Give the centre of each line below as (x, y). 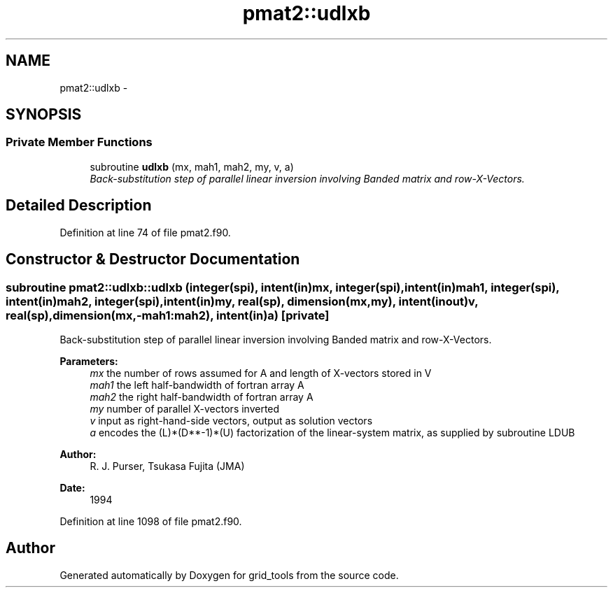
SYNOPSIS (44, 115)
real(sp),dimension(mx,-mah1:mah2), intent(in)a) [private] (168, 315)
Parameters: (89, 361)
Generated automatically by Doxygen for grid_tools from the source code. (229, 575)
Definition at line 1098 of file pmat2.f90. (151, 521)
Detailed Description (79, 206)
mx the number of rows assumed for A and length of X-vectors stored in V (261, 373)
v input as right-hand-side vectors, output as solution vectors (231, 420)
